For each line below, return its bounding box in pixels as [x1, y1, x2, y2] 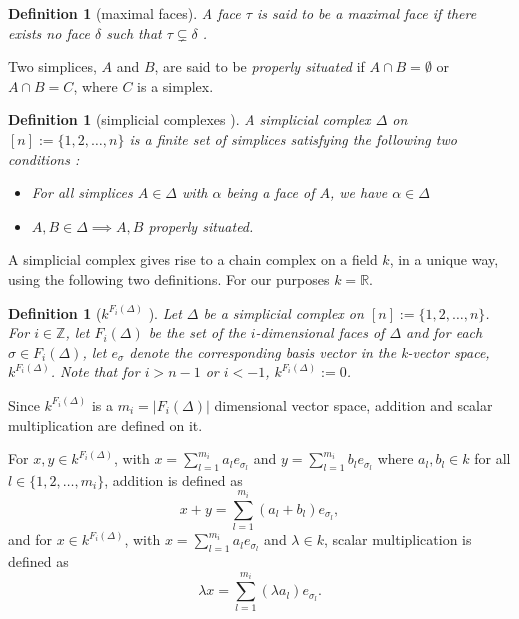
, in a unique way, [389, 249, 499, 270]
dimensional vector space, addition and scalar [214, 394, 493, 415]
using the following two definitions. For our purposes [8, 268, 330, 289]
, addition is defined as [104, 469, 243, 490]
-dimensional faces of [255, 322, 385, 343]
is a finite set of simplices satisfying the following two [129, 128, 457, 149]
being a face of [226, 182, 315, 203]
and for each [406, 322, 483, 343]
